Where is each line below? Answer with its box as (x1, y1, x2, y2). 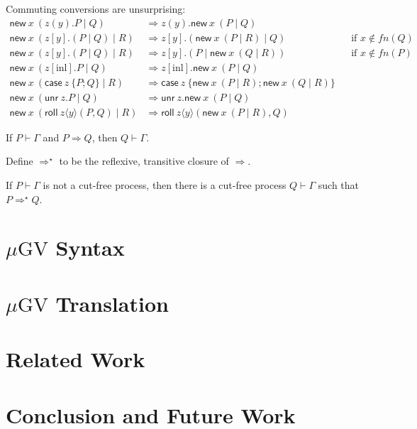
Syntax (55, 233, 125, 262)
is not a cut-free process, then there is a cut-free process (43, 178, 287, 192)
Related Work (6, 344, 145, 374)
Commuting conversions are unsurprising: (6, 1, 186, 16)
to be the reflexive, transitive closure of (59, 153, 229, 168)
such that (318, 178, 360, 192)
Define (6, 153, 33, 168)
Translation (55, 288, 169, 317)
